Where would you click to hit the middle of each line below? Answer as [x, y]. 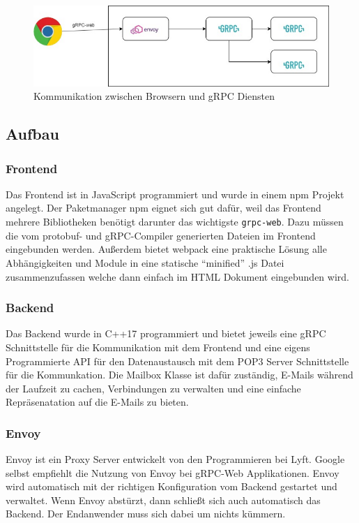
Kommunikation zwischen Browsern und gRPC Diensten [154, 96]
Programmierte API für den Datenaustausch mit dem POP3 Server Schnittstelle [177, 361]
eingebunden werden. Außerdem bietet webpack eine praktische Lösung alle [166, 249]
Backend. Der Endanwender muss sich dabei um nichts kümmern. [146, 514]
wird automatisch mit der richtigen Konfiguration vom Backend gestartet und [171, 486]
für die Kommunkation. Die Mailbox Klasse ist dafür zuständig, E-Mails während [179, 375]
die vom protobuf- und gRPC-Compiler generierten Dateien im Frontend [161, 235]
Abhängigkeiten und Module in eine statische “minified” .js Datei [145, 262]
